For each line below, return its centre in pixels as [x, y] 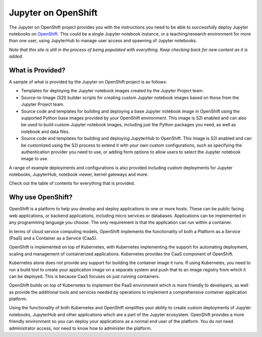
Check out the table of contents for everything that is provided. [72, 183]
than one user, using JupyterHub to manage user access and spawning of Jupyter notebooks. [103, 41]
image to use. [35, 159]
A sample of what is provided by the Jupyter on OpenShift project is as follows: [88, 82]
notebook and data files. [45, 132]
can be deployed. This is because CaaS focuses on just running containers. [84, 276]
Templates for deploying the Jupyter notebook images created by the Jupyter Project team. [112, 91]
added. [16, 56]
